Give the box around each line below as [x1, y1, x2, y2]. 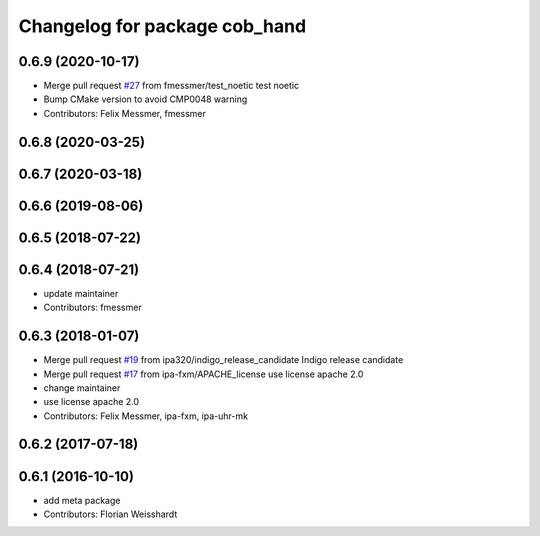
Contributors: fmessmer [43, 301, 142, 314]
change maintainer [43, 381, 121, 394]
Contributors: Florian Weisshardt [43, 508, 178, 520]
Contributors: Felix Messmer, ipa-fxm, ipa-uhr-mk [43, 410, 249, 422]
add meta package [43, 494, 121, 506]
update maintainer [43, 287, 119, 299]
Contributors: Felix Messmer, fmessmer [43, 107, 207, 119]
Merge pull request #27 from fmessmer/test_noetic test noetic [43, 80, 300, 92]
